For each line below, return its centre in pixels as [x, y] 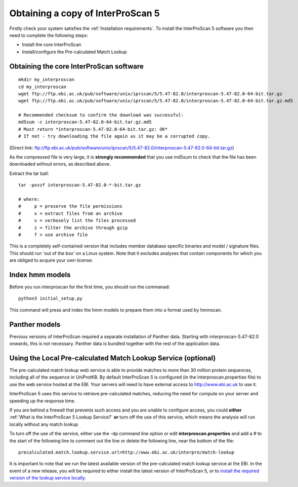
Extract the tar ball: [29, 173]
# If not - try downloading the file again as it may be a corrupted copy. [114, 136]
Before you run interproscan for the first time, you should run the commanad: [90, 287]
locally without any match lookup [44, 424]
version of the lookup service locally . [48, 478]
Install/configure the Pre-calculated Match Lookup [74, 52]
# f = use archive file [53, 235]
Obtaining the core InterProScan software [76, 66]
